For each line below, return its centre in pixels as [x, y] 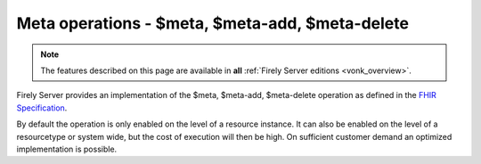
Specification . [42, 108]
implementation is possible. [67, 149]
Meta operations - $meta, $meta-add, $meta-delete [213, 23]
